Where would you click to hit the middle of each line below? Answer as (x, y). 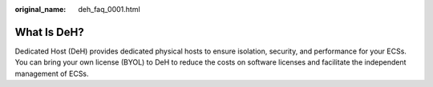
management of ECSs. (52, 73)
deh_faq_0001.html (109, 9)
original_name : (40, 9)
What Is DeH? (49, 32)
